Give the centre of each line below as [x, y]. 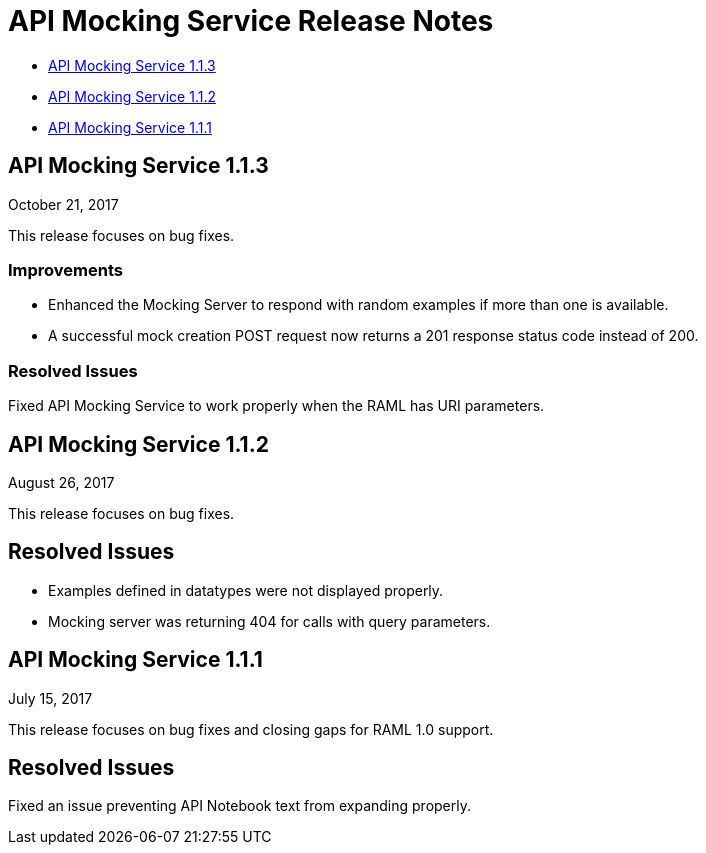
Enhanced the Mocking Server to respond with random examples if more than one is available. [358, 305]
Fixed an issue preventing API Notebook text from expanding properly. [239, 806]
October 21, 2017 [63, 204]
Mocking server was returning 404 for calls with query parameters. [269, 621]
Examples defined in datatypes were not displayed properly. [246, 590]
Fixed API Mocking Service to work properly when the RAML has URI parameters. [276, 406]
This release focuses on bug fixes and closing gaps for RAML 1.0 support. [251, 729]
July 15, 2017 [50, 698]
